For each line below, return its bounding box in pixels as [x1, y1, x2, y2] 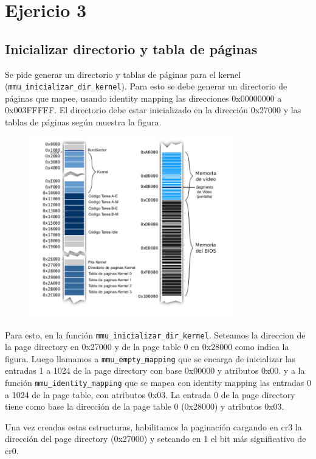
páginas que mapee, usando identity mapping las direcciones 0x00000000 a [5, 91, 282, 104]
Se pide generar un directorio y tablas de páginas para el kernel [5, 68, 241, 80]
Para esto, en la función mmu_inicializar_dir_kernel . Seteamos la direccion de [5, 328, 306, 341]
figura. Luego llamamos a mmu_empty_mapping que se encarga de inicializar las [5, 352, 296, 365]
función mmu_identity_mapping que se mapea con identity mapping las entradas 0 [5, 376, 311, 389]
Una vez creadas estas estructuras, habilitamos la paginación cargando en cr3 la [5, 420, 302, 433]
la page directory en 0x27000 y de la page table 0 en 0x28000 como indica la [5, 340, 289, 353]
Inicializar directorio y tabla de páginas [5, 39, 258, 58]
